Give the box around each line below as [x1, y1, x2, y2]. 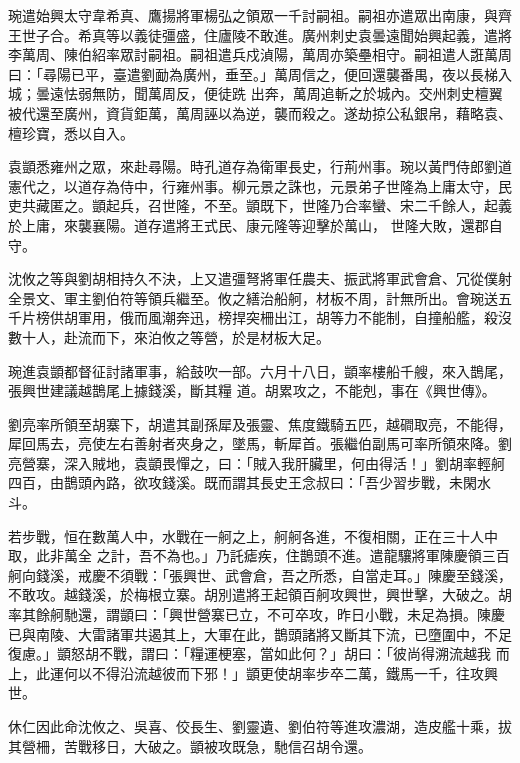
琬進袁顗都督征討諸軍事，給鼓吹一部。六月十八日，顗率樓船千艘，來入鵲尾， [8, 360, 512, 381]
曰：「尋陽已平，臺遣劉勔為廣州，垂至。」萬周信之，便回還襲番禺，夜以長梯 [8, 63, 498, 84]
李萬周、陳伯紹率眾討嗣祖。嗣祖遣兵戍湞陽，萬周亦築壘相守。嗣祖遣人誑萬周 [8, 44, 512, 65]
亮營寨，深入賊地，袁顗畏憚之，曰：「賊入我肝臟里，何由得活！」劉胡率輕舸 [8, 452, 505, 473]
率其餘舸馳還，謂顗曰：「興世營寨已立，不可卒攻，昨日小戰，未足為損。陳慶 [8, 604, 505, 625]
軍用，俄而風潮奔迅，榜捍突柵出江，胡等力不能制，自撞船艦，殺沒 [77, 307, 512, 328]
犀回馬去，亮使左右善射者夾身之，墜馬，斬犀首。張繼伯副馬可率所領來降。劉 [8, 433, 512, 454]
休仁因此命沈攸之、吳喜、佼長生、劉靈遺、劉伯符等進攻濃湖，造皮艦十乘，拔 [8, 716, 512, 736]
